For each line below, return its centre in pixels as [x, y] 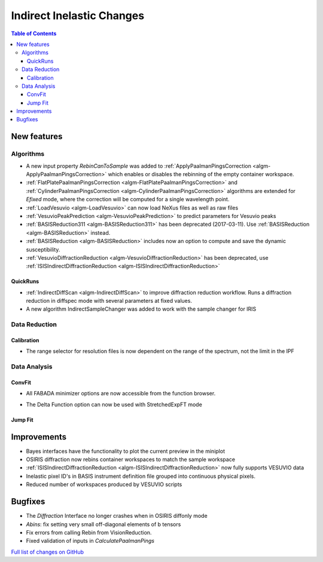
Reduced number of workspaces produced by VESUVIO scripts [104, 484]
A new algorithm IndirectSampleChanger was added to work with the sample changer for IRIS [141, 309]
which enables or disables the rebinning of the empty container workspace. [201, 174]
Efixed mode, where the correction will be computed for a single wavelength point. [128, 199]
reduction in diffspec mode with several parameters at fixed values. [109, 301]
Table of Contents [34, 33]
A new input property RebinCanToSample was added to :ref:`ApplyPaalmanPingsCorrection [138, 166]
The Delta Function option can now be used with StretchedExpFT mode [114, 404]
